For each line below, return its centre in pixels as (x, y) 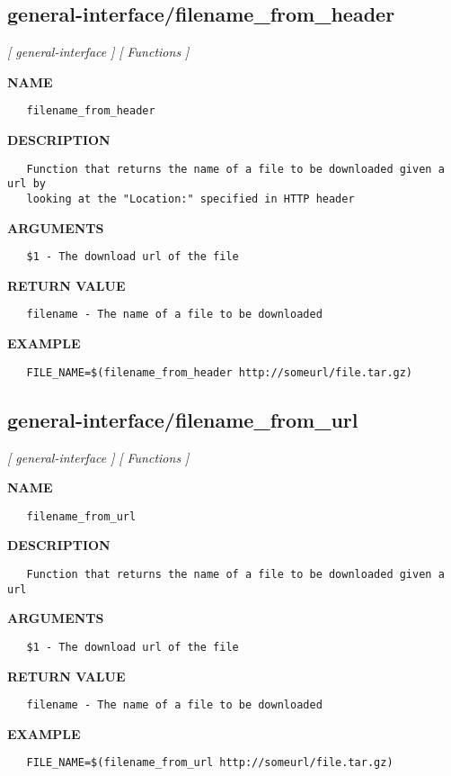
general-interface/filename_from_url (183, 419)
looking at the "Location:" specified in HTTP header (190, 199)
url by (27, 184)
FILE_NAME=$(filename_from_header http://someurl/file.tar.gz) (220, 372)
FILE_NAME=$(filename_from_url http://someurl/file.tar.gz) (210, 763)
